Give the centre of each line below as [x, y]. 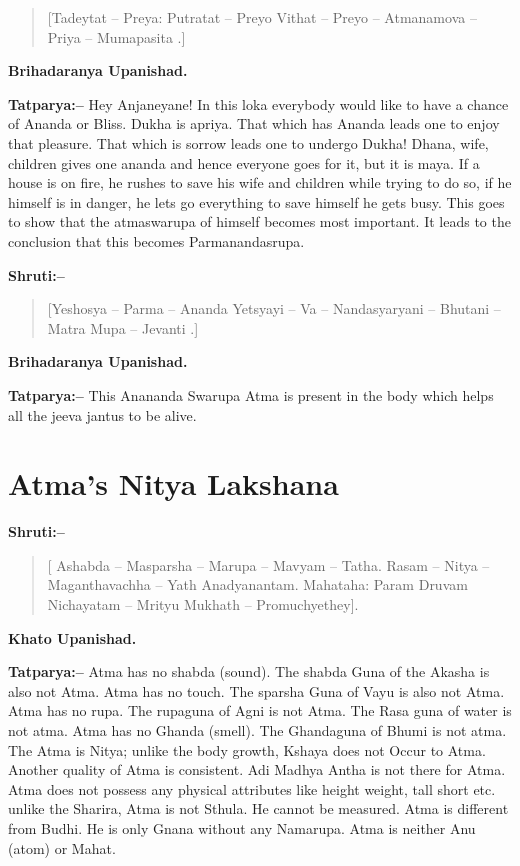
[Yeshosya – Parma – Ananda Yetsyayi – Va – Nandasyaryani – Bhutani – [274, 308]
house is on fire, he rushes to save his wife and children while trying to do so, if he [260, 182]
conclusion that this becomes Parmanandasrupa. [156, 240]
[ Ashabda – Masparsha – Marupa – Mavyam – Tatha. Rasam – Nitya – [268, 564]
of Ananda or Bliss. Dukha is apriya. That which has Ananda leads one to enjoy [254, 123]
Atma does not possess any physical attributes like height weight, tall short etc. [252, 788]
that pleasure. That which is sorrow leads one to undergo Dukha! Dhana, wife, [248, 142]
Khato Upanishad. [72, 637]
